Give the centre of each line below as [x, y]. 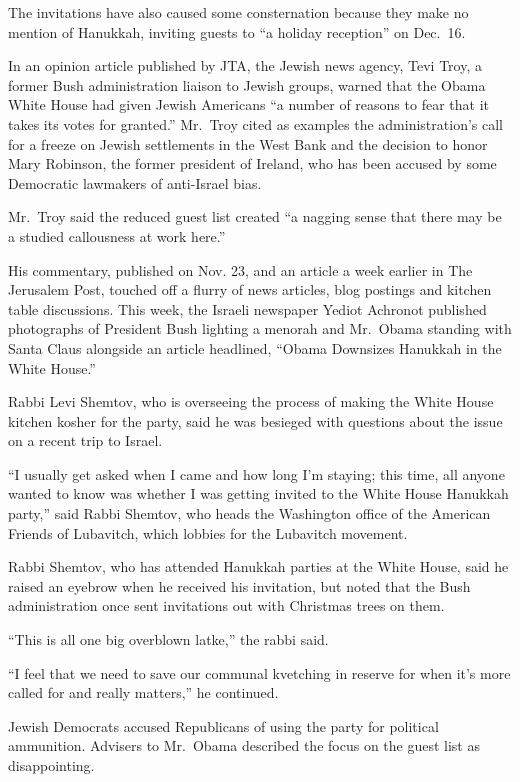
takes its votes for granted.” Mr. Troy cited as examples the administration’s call [255, 123]
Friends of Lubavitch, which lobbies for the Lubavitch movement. [208, 532]
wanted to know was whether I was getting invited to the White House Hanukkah [258, 493]
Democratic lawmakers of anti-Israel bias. [135, 182]
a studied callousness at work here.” [117, 235]
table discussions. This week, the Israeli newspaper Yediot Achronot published [247, 308]
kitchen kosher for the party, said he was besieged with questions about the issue [255, 420]
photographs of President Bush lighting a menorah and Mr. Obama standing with [260, 328]
